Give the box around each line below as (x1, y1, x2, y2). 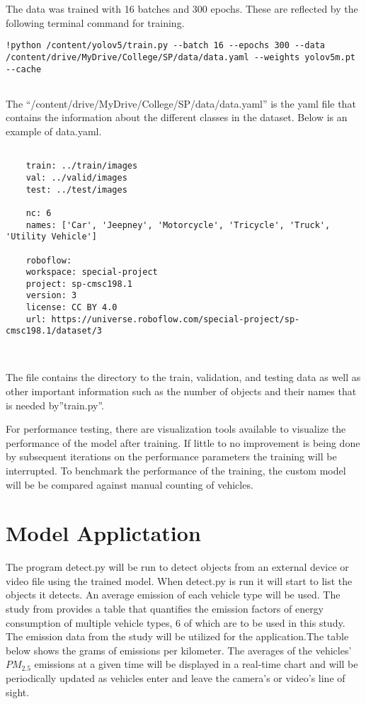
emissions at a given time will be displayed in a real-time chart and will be (34, 657, 358, 671)
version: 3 (25, 290, 77, 301)
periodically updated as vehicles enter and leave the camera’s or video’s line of (6, 671, 345, 686)
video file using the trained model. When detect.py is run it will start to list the (6, 573, 353, 588)
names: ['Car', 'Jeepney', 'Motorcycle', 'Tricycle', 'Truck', (25, 220, 331, 230)
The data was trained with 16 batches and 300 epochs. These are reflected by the (6, 1, 358, 16)
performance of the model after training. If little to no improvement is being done (6, 435, 360, 450)
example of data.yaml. (6, 124, 102, 138)
